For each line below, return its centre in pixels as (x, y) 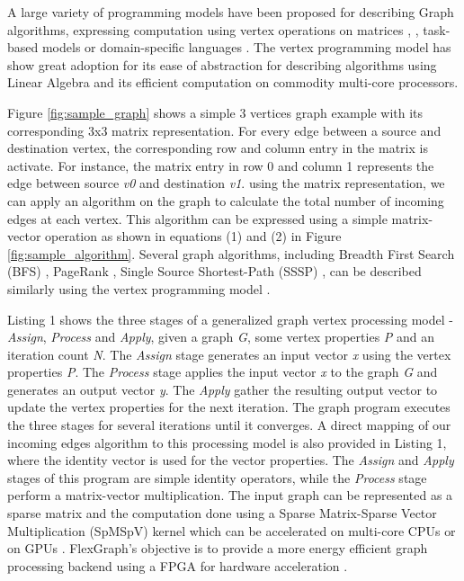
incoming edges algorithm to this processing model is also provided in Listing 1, (227, 442)
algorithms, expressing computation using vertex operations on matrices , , (213, 29)
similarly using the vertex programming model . (139, 288)
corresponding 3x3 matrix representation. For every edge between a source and (224, 130)
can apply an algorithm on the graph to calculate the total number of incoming (226, 200)
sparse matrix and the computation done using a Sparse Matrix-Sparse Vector (222, 513)
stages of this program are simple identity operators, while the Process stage (217, 477)
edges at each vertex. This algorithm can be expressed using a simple (197, 218)
